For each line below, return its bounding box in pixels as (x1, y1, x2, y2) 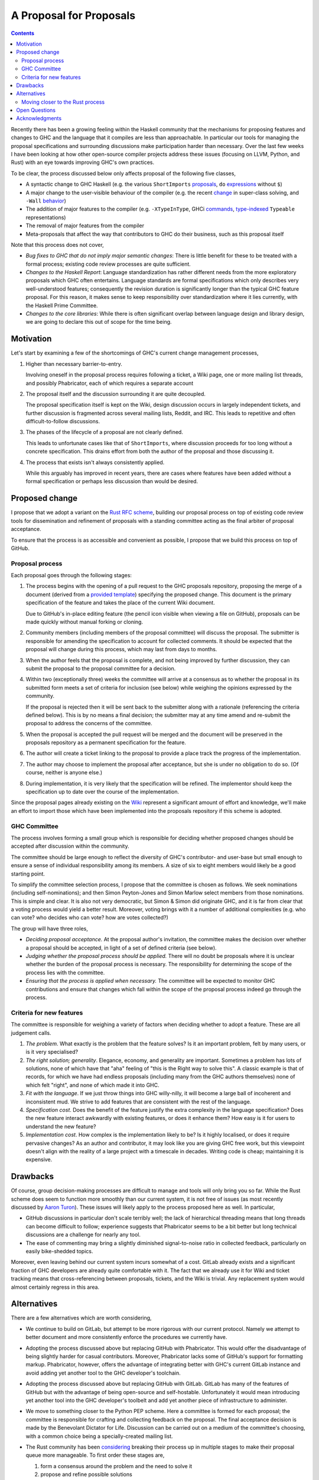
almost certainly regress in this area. (11, 1283, 100, 1291)
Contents (11, 30, 35, 37)
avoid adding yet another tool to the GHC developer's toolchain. (25, 1369, 181, 1376)
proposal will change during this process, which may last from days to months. (25, 646, 217, 653)
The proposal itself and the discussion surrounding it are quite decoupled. (25, 390, 206, 397)
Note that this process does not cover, (11, 241, 105, 248)
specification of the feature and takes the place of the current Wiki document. (25, 599, 215, 606)
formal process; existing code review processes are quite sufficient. (25, 260, 191, 268)
